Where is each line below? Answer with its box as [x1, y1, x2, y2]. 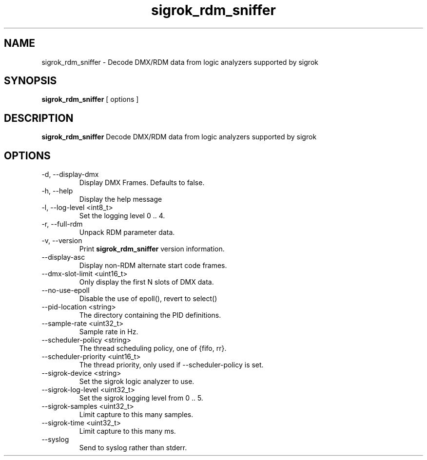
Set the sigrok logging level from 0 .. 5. [79, 394, 203, 402]
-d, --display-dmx [41, 170, 99, 179]
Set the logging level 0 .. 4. [79, 211, 165, 220]
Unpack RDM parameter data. [79, 228, 175, 237]
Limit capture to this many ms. [79, 427, 176, 436]
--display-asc [41, 253, 85, 262]
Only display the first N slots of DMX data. [79, 278, 214, 287]
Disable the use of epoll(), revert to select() [79, 294, 217, 303]
